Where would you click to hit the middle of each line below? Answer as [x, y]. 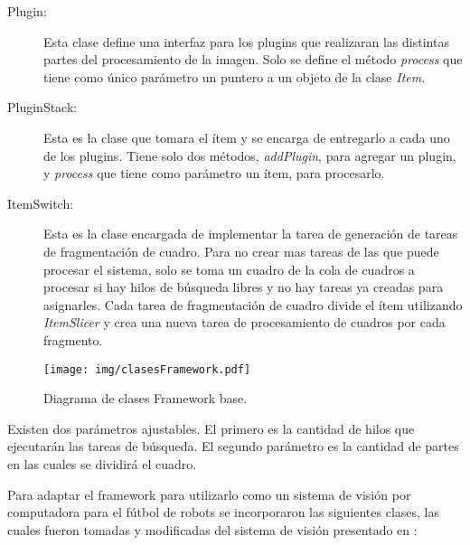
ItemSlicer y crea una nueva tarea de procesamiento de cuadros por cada [244, 322]
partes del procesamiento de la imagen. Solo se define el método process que [253, 59]
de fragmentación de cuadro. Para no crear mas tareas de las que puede [241, 251]
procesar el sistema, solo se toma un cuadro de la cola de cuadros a [229, 269]
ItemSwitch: [41, 203]
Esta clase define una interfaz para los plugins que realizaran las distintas [246, 41]
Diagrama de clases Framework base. [146, 398]
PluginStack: [42, 107]
